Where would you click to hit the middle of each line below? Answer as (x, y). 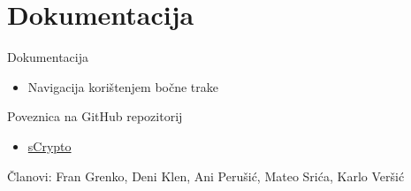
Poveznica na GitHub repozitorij (95, 116)
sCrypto (49, 145)
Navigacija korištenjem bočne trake (123, 86)
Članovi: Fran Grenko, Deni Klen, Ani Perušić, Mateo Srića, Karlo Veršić (206, 176)
